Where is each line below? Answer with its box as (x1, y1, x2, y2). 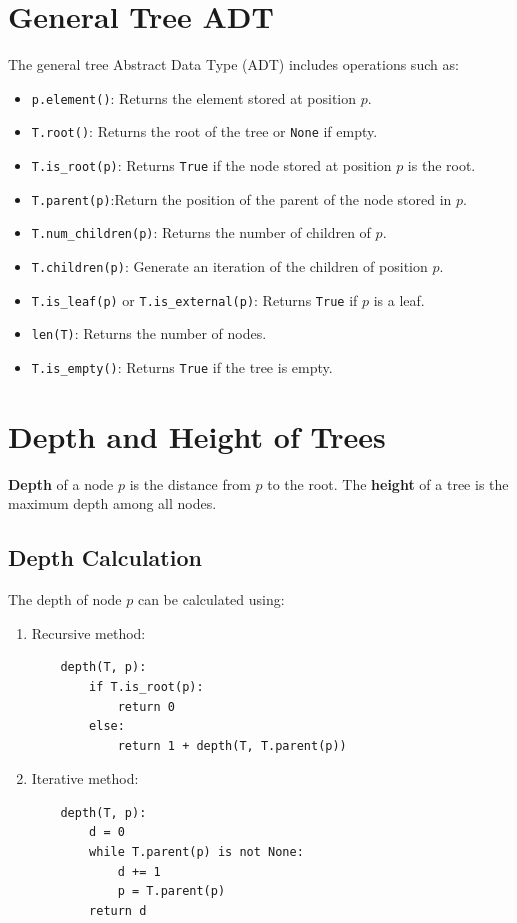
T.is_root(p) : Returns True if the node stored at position (31, 155, 392, 176)
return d (89, 903, 147, 918)
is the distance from (129, 473, 251, 494)
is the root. (407, 155, 476, 176)
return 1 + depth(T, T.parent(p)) (117, 738, 347, 753)
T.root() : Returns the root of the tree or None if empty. (31, 121, 378, 142)
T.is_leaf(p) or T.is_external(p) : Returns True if (31, 289, 358, 310)
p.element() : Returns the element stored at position (31, 87, 357, 108)
